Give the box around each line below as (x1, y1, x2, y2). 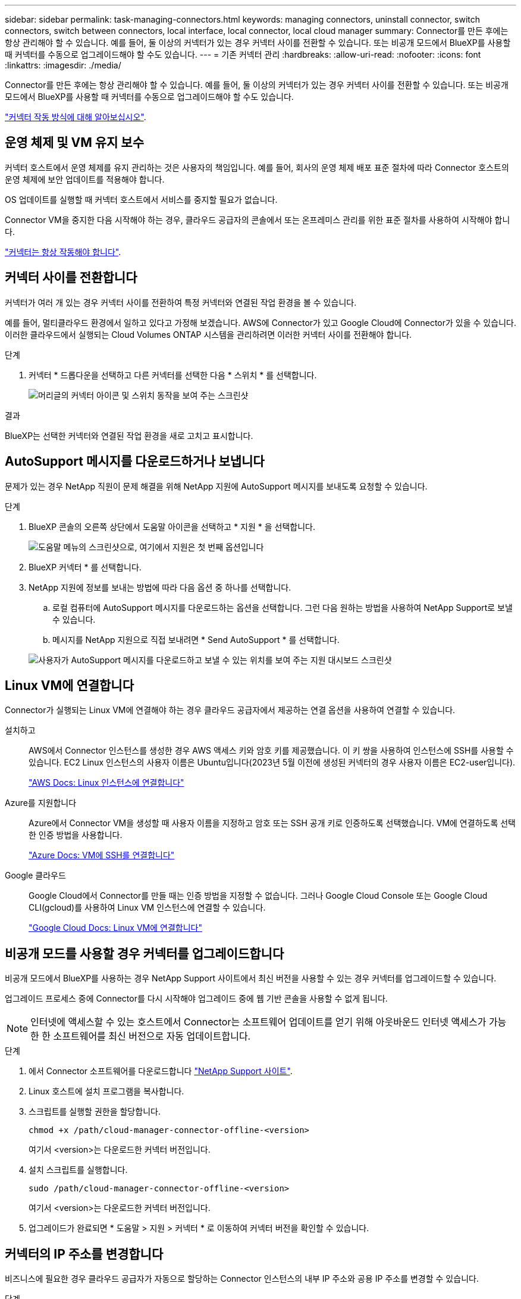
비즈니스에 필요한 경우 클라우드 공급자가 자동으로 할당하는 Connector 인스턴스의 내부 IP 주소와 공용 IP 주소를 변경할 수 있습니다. (5, 1273, 479, 1284)
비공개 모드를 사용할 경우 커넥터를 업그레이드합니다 (5, 946, 284, 961)
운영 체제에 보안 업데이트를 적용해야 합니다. (5, 174, 165, 184)
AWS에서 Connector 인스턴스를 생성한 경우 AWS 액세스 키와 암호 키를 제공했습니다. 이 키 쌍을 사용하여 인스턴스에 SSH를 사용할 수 (29, 745, 514, 756)
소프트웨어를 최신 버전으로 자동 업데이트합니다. (53, 1030, 251, 1043)
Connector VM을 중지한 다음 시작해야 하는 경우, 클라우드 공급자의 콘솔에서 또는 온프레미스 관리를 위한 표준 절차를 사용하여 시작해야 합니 (5, 214, 510, 225)
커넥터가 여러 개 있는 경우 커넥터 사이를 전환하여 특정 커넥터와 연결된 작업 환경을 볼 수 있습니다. (5, 297, 357, 308)
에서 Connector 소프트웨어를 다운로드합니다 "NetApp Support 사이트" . (29, 1066, 293, 1077)
